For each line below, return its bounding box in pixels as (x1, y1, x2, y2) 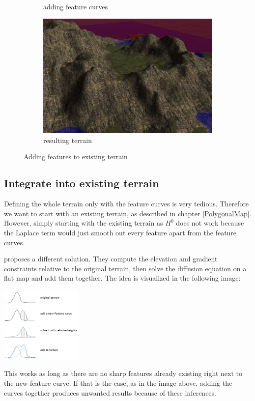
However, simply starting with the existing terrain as (4, 218, 163, 228)
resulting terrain (43, 135, 92, 145)
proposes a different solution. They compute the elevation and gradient (4, 254, 218, 264)
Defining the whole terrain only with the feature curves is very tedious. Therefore (4, 199, 249, 209)
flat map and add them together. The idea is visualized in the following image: (4, 273, 241, 283)
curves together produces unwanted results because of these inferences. (4, 387, 216, 398)
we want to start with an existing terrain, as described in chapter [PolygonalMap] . (4, 208, 252, 218)
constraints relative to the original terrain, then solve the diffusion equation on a (4, 263, 247, 273)
